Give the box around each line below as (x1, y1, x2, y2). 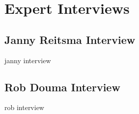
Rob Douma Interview (4, 79, 120, 94)
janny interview (4, 55, 51, 65)
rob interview (4, 102, 44, 113)
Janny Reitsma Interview (4, 32, 136, 47)
